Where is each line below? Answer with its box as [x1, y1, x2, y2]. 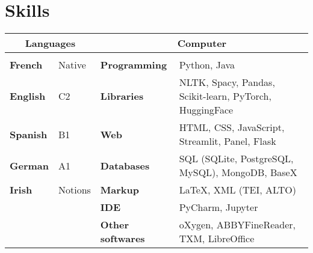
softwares [100, 231, 145, 246]
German [10, 158, 49, 172]
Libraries [100, 89, 144, 103]
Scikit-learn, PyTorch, [179, 89, 271, 103]
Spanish [10, 127, 48, 141]
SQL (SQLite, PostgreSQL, [179, 151, 294, 166]
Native [58, 58, 86, 72]
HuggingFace [179, 103, 234, 117]
